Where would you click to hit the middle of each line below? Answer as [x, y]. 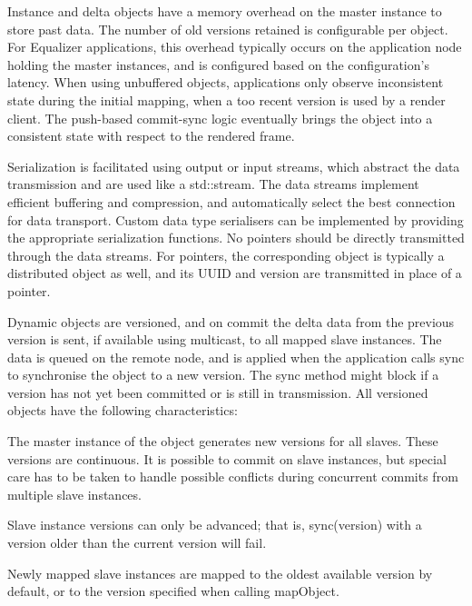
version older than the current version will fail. [137, 543]
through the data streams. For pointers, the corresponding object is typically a [226, 255]
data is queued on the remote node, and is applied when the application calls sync [236, 357]
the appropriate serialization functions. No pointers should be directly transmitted [236, 238]
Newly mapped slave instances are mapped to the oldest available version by [220, 573]
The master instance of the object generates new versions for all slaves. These [223, 441]
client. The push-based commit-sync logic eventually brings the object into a [220, 118]
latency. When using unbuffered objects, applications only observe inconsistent [226, 82]
